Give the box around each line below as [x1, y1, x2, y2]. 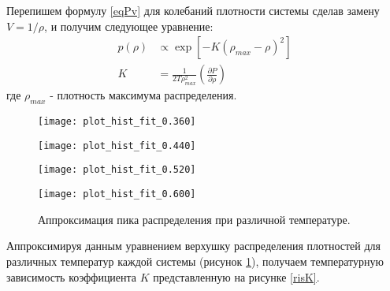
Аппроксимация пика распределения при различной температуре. [38, 211, 351, 227]
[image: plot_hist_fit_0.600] [38, 188, 196, 200]
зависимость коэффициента [6, 268, 137, 285]
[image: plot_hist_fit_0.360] [38, 116, 196, 128]
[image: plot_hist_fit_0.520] [38, 164, 196, 176]
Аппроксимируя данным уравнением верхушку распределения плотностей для [6, 237, 381, 254]
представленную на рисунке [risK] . [153, 268, 320, 285]
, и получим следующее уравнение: [44, 17, 214, 34]
